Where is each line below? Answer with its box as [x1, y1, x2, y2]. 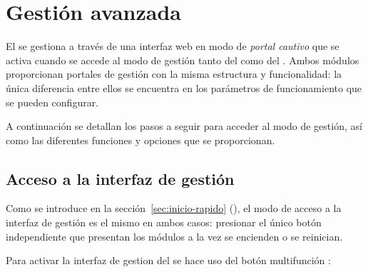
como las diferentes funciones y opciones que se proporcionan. [6, 132, 275, 147]
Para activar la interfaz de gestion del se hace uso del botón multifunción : [6, 253, 331, 268]
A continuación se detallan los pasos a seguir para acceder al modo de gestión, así [6, 119, 362, 134]
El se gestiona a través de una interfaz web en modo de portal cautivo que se [6, 39, 339, 54]
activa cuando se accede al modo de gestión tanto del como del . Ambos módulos [6, 52, 359, 67]
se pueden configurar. [6, 94, 99, 109]
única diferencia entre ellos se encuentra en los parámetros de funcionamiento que [6, 80, 362, 95]
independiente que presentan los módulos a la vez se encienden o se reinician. [6, 228, 343, 243]
